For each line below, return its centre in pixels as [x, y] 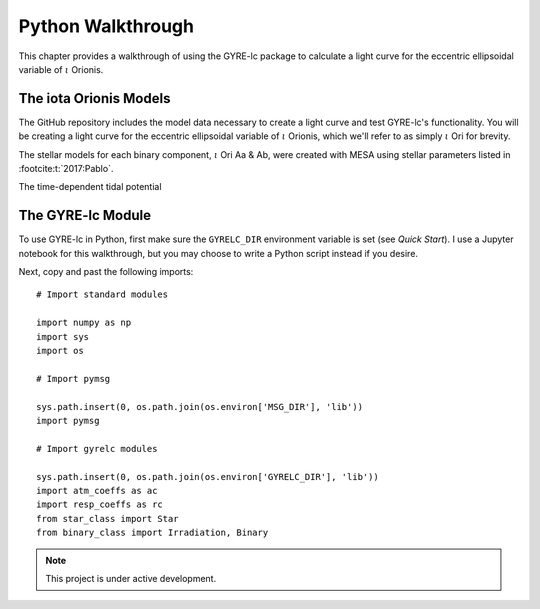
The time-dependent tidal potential [90, 187]
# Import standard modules [102, 294]
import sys [63, 336]
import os [60, 351]
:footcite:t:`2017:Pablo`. [66, 169]
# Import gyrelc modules [97, 448]
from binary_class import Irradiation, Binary [152, 533]
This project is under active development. [131, 578]
